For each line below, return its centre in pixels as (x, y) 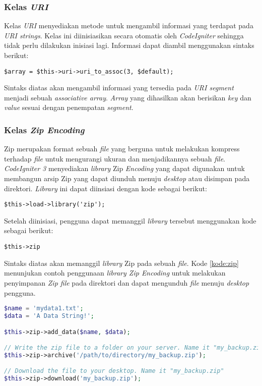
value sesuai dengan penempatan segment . (69, 107)
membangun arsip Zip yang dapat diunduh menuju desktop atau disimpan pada (127, 178)
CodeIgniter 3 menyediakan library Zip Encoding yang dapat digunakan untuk (124, 168)
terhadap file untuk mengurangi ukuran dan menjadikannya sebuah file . (115, 158)
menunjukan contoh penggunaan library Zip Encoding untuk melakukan (115, 273)
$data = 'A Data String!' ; (49, 316)
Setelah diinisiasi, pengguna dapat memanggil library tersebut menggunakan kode (130, 220)
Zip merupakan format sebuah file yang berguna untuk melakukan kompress (122, 149)
